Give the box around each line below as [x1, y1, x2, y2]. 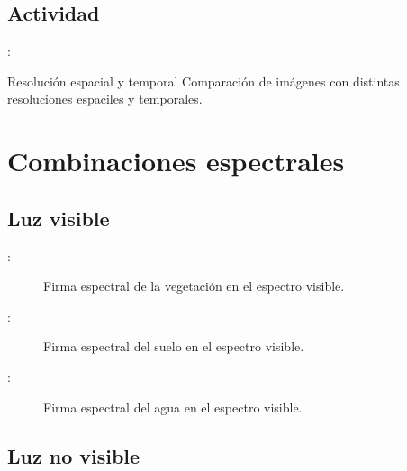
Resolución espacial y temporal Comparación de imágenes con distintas [7, 71, 400, 90]
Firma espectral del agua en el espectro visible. [43, 397, 303, 416]
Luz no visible [7, 441, 140, 469]
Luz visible [7, 204, 110, 231]
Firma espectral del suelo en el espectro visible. [43, 337, 304, 356]
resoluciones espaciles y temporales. [7, 89, 203, 108]
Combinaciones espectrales [7, 142, 345, 179]
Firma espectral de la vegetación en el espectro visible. [43, 276, 345, 295]
